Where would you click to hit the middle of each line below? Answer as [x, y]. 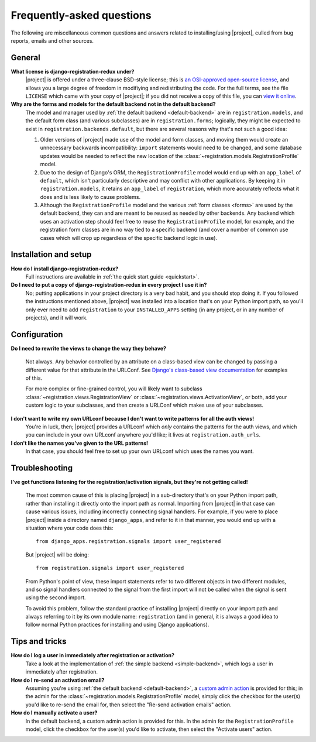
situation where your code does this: [69, 528]
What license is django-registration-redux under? [73, 71]
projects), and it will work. [56, 317]
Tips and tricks [39, 642]
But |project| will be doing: [57, 554]
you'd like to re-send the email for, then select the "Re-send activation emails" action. [128, 705]
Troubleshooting [42, 468]
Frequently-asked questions [81, 15]
